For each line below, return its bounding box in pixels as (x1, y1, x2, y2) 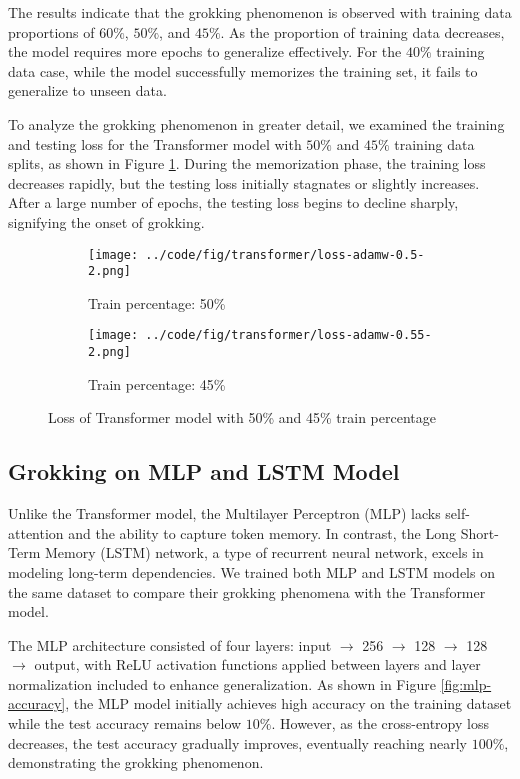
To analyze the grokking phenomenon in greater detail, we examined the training (8, 113, 505, 134)
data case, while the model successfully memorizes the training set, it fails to (8, 60, 478, 81)
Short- (460, 522, 499, 543)
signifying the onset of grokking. (8, 211, 205, 232)
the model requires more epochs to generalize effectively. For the (8, 41, 402, 62)
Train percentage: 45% (88, 373, 226, 394)
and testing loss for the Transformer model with (8, 133, 302, 154)
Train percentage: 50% (88, 292, 226, 313)
